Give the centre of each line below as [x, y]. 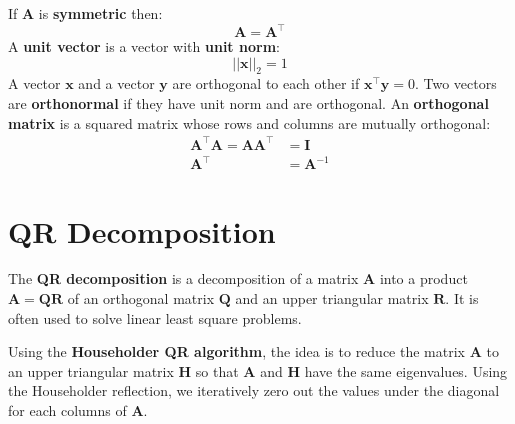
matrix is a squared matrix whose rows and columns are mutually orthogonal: [249, 122]
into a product [423, 278]
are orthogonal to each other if [266, 83]
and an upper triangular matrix [332, 298]
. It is [462, 298]
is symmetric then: [100, 13]
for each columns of [67, 410]
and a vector [116, 83]
